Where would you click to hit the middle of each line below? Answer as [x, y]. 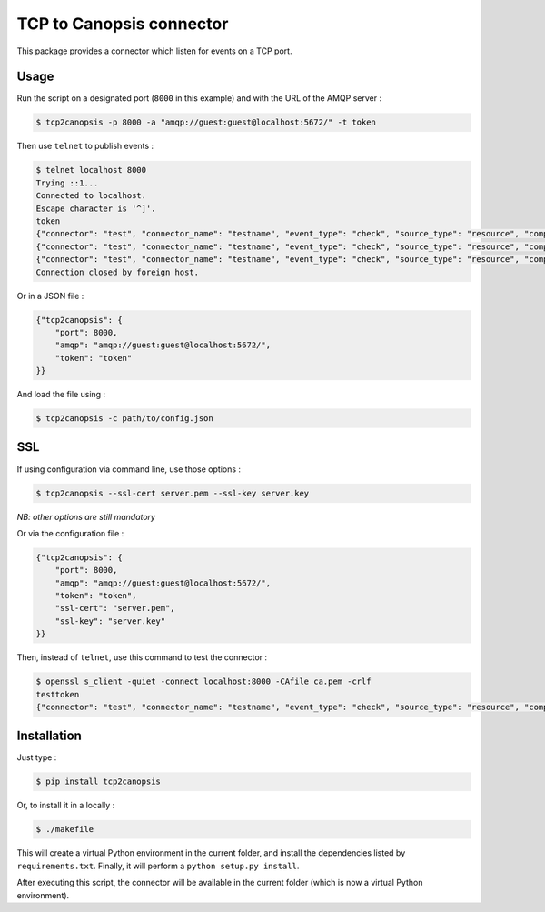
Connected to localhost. [91, 196]
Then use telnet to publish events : [85, 146]
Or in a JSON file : [50, 296]
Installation [49, 736]
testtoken [58, 694]
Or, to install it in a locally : [66, 806]
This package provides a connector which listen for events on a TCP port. [154, 51]
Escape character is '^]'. [96, 208]
